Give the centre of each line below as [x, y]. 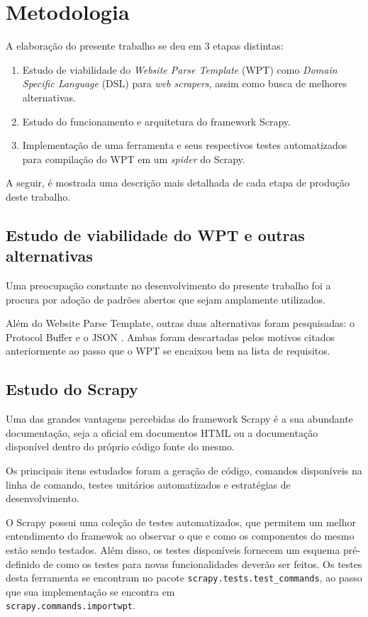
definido [23, 563]
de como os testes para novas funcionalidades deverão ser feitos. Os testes [202, 563]
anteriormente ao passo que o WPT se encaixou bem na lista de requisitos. [168, 351]
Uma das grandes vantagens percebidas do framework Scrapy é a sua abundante [179, 419]
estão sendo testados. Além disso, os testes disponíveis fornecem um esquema [173, 549]
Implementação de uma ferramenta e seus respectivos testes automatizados [185, 145]
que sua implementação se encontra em [90, 591]
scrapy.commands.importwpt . [71, 605]
